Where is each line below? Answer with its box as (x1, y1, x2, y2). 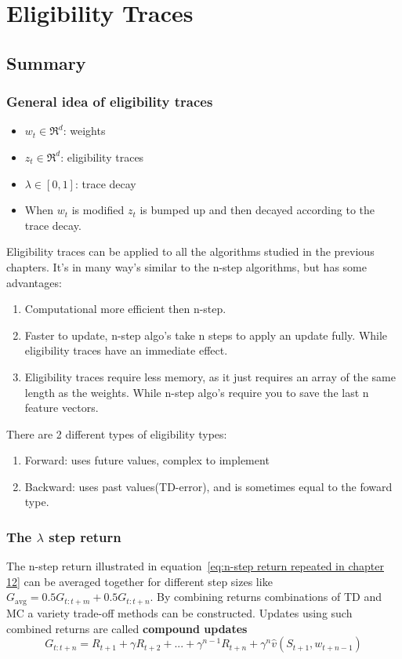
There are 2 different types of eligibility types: (6, 425, 227, 442)
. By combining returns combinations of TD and (150, 588, 382, 605)
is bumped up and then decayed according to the (139, 202, 375, 218)
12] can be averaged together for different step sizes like (6, 573, 273, 589)
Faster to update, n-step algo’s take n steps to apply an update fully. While (24, 326, 388, 343)
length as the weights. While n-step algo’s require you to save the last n (24, 384, 369, 400)
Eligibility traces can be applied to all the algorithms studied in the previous (6, 243, 375, 260)
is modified (71, 202, 125, 218)
